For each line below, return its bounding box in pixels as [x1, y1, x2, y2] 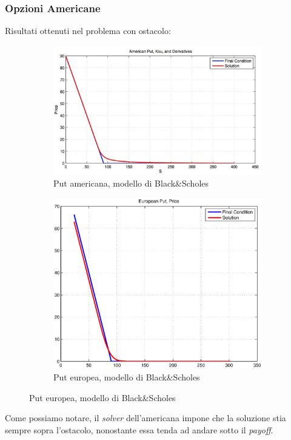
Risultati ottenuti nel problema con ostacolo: [5, 24, 171, 37]
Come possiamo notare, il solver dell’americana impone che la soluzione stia [5, 411, 286, 424]
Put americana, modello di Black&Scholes [53, 177, 209, 190]
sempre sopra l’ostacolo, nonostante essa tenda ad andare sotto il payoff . [5, 423, 273, 436]
